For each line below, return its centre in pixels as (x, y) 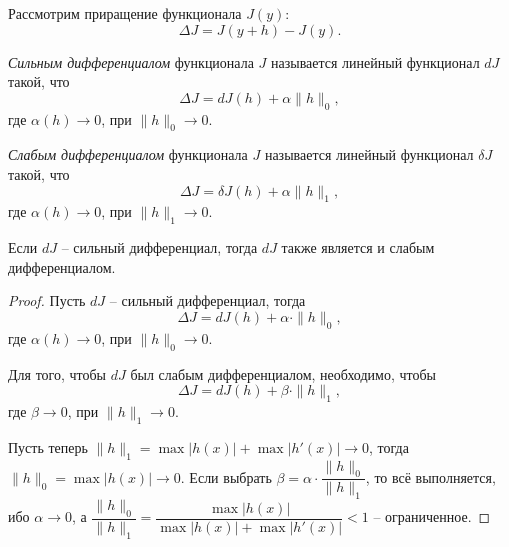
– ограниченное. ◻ (432, 516)
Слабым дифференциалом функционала (128, 154)
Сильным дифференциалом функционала (131, 61)
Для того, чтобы (57, 373)
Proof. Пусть (47, 300)
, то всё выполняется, (430, 476)
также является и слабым (358, 247)
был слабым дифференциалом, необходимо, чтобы (283, 373)
